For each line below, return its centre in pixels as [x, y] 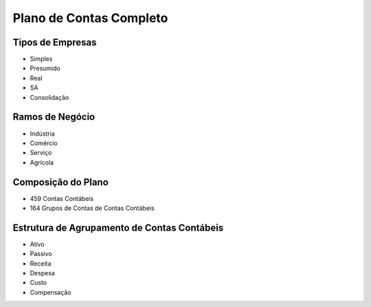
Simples [41, 59]
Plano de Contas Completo [90, 18]
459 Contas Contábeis [62, 198]
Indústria [42, 134]
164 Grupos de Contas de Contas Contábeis [92, 208]
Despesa [42, 273]
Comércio [44, 143]
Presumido [45, 68]
